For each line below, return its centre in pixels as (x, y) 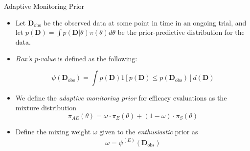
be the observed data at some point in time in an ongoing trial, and (145, 22)
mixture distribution (46, 107)
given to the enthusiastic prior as (149, 131)
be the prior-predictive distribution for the (181, 32)
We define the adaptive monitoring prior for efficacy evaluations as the (121, 98)
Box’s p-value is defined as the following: (76, 58)
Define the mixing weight (53, 131)
